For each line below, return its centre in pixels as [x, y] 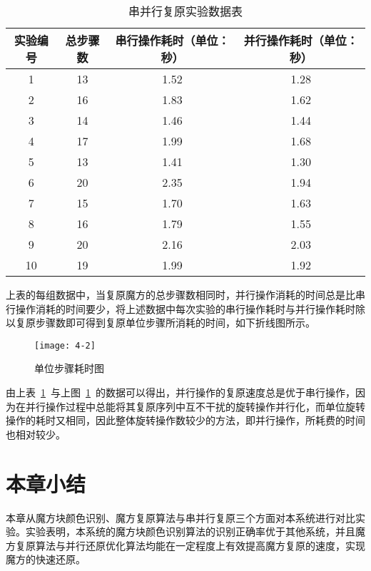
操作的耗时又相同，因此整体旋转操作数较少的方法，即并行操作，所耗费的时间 [185, 420]
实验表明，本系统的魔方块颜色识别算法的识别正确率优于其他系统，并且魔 [195, 531]
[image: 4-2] [65, 345]
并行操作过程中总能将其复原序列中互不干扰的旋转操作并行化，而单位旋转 [195, 406]
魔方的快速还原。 [46, 559]
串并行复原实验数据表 [185, 11]
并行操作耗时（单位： [301, 40]
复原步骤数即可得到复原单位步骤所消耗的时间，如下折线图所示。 [165, 323]
